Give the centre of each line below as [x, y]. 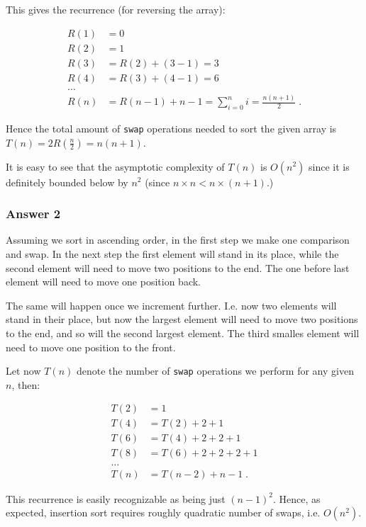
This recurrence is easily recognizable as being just [116, 498]
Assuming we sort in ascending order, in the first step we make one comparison [178, 240]
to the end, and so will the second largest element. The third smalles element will [183, 333]
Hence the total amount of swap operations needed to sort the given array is [171, 128]
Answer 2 [33, 214]
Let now [23, 371]
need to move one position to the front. [91, 347]
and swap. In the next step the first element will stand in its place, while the [172, 253]
